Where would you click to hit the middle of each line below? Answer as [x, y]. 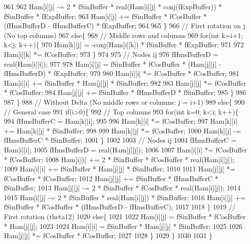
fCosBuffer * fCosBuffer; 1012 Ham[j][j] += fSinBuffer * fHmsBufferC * [111, 178]
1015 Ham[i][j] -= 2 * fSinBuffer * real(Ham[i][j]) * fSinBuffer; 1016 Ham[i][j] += [125, 197]
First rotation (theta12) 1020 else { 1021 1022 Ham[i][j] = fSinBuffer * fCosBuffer [125, 216]
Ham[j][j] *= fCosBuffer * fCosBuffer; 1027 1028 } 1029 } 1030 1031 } [108, 235]
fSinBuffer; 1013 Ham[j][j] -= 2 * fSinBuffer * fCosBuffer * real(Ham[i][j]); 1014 [122, 188]
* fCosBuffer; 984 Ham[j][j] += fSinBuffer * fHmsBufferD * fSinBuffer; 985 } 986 [125, 92]
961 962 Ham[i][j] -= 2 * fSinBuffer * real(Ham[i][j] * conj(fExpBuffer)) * [113, 6]
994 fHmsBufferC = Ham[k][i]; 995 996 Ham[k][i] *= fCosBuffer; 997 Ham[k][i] [121, 121]
